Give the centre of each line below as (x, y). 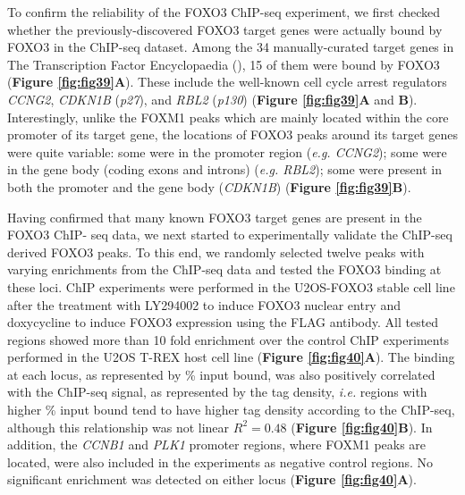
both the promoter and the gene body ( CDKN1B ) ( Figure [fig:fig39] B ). (209, 186)
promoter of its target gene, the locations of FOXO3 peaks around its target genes (232, 134)
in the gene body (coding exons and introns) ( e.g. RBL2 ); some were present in (225, 169)
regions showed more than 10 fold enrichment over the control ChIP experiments (228, 339)
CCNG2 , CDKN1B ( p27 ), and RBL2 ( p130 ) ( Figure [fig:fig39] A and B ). (212, 99)
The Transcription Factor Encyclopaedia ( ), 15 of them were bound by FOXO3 (224, 64)
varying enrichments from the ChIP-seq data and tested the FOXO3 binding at (224, 269)
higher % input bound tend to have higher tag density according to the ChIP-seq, (231, 410)
